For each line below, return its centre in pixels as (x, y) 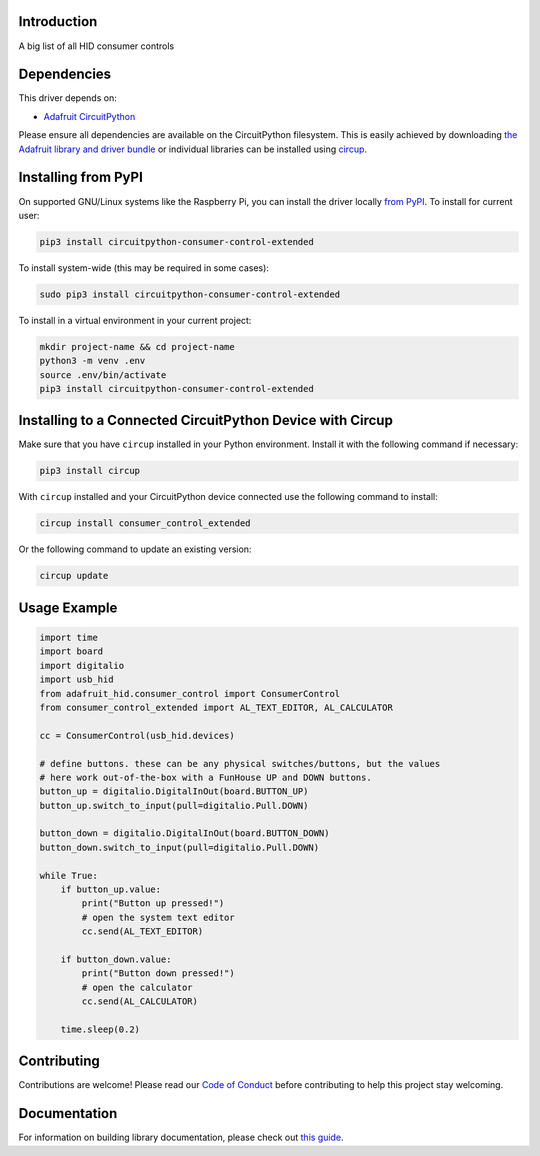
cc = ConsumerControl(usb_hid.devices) (137, 735)
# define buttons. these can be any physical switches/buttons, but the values (240, 763)
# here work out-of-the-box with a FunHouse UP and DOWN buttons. (205, 777)
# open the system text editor (158, 917)
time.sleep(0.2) (100, 1029)
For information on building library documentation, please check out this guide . (181, 1137)
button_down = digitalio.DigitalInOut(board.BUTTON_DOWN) (184, 833)
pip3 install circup (89, 471)
